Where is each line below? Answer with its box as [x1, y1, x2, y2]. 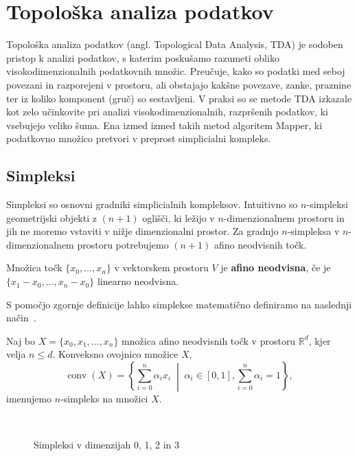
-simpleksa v [287, 224, 340, 238]
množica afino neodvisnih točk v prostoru [122, 333, 296, 347]
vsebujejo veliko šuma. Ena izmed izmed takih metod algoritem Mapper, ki [6, 117, 323, 132]
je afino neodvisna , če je [220, 260, 331, 275]
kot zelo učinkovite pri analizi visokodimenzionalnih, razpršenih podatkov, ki [6, 104, 328, 119]
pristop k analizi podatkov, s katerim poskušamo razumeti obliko [6, 50, 279, 65]
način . [6, 310, 36, 325]
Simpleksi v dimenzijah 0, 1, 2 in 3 [34, 437, 180, 451]
